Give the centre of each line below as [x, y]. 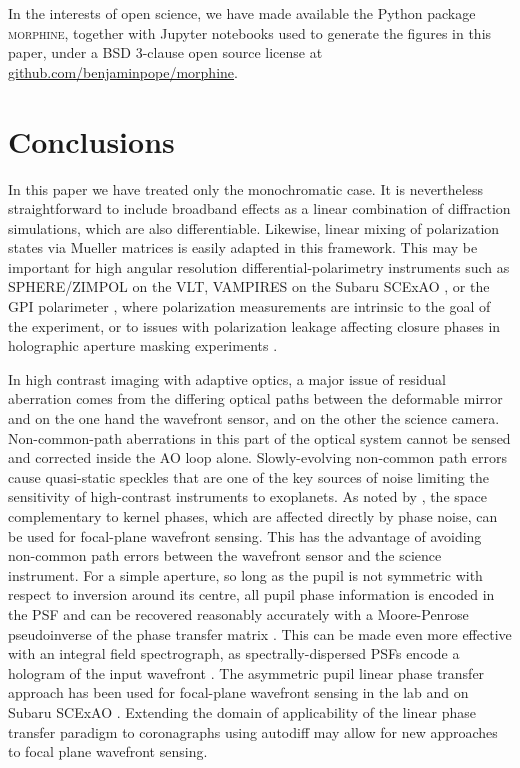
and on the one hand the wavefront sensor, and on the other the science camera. [254, 418]
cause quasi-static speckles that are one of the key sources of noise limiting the [248, 476]
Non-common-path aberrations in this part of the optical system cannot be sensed [259, 437]
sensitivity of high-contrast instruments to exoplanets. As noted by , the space [248, 496]
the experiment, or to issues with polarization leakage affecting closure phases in [254, 325]
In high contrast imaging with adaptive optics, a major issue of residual [227, 378]
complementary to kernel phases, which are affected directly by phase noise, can [253, 516]
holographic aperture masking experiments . [143, 345]
